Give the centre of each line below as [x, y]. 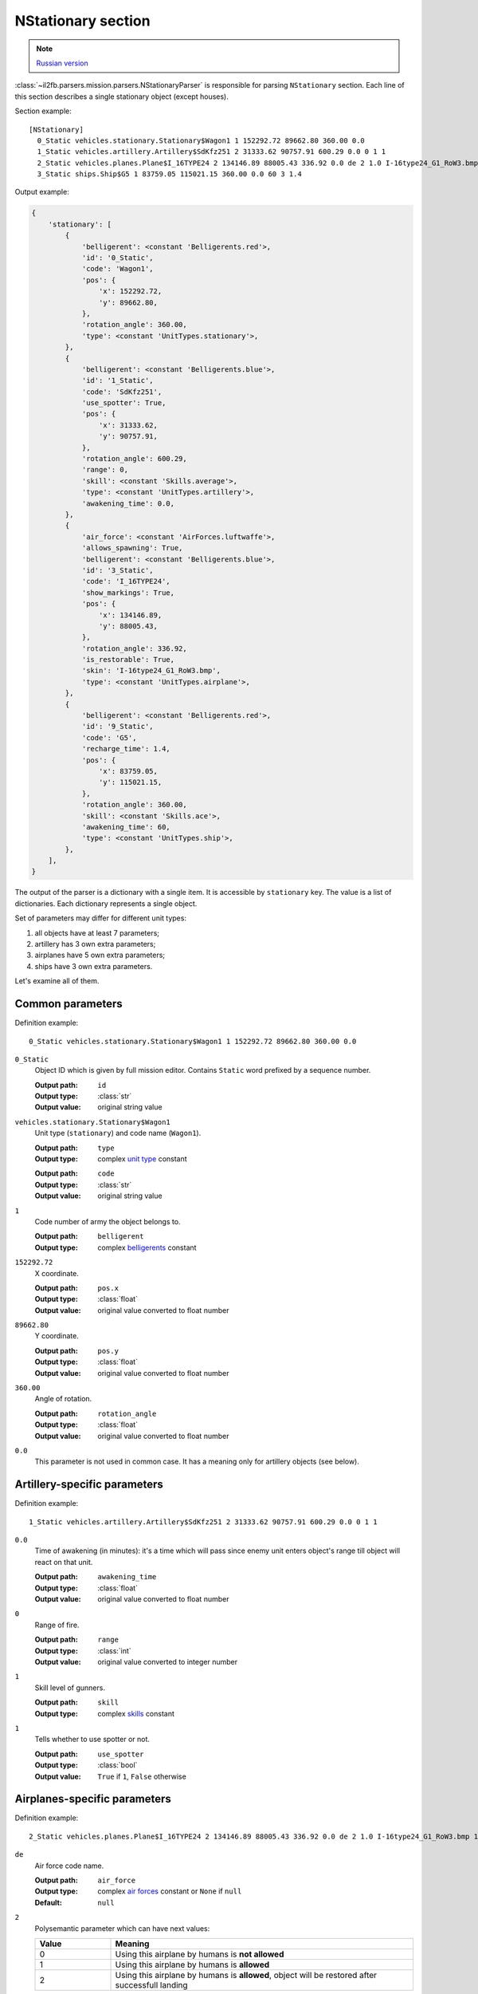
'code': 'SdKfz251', [122, 392]
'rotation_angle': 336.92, [134, 648]
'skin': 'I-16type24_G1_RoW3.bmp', [151, 671]
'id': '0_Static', [118, 258]
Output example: [42, 192]
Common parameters [69, 1004]
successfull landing [151, 1984]
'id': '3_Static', [118, 570]
